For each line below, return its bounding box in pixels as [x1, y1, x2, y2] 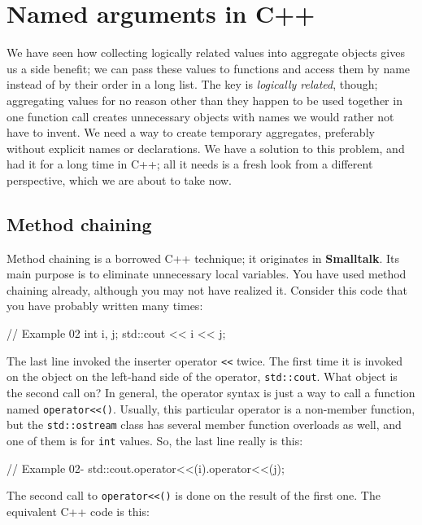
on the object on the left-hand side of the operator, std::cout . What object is [7, 368, 398, 385]
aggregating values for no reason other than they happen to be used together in [7, 91, 402, 108]
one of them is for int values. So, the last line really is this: [7, 431, 303, 448]
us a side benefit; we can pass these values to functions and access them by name [7, 59, 411, 77]
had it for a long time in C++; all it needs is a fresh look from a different [7, 155, 373, 173]
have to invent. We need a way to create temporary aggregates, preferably [7, 124, 375, 141]
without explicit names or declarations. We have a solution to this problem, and [7, 139, 405, 156]
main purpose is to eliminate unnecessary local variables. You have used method [7, 265, 407, 282]
